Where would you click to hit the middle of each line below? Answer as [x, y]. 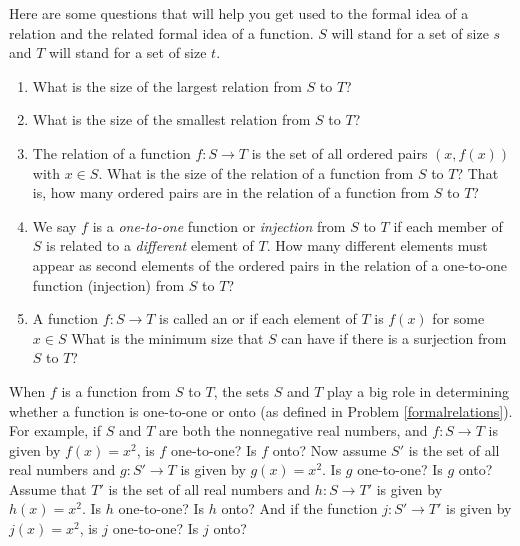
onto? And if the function [299, 508]
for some [458, 318]
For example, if [55, 430]
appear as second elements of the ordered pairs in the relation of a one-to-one [269, 264]
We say [54, 225]
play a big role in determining [418, 390]
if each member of [448, 225]
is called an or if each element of [258, 318]
